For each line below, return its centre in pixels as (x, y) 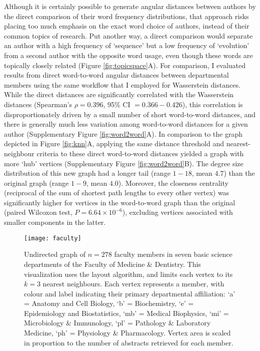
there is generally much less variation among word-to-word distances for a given (126, 124)
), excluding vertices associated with (177, 212)
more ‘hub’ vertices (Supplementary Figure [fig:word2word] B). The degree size (124, 163)
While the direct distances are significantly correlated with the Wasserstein (119, 94)
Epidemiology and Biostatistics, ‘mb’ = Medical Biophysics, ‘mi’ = (126, 313)
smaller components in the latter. (55, 222)
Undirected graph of (55, 254)
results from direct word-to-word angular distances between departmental (116, 75)
